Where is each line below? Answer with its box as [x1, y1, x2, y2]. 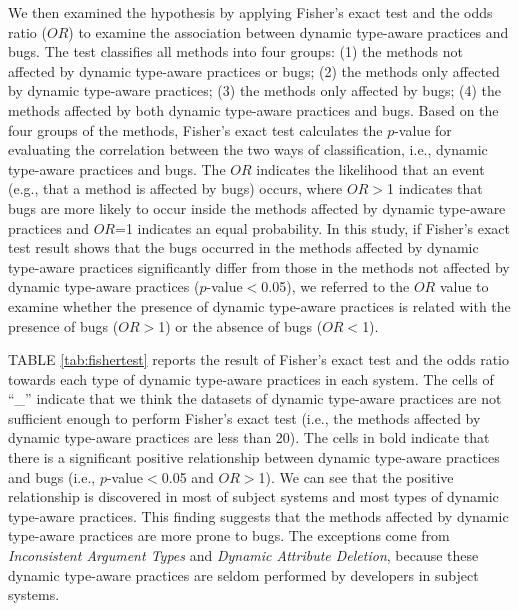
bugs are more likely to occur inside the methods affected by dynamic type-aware [8, 197, 506, 218]
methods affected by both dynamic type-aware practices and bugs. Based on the [8, 99, 499, 120]
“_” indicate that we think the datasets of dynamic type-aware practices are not [8, 388, 502, 409]
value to [439, 276, 489, 297]
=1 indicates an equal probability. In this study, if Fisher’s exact [115, 217, 511, 238]
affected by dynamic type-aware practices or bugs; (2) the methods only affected [8, 60, 500, 81]
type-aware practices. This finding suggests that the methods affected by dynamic [8, 505, 509, 526]
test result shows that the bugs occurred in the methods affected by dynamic [8, 237, 479, 258]
